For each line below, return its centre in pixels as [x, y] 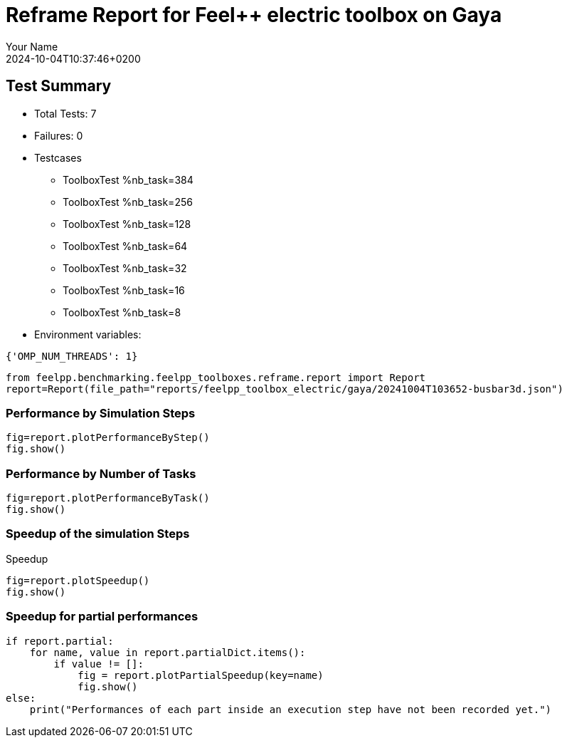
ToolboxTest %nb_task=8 [122, 312]
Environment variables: [88, 334]
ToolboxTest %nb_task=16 [124, 290]
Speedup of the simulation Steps [98, 534]
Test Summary [59, 86]
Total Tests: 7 [65, 113]
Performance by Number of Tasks [101, 473]
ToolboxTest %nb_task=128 [127, 224]
